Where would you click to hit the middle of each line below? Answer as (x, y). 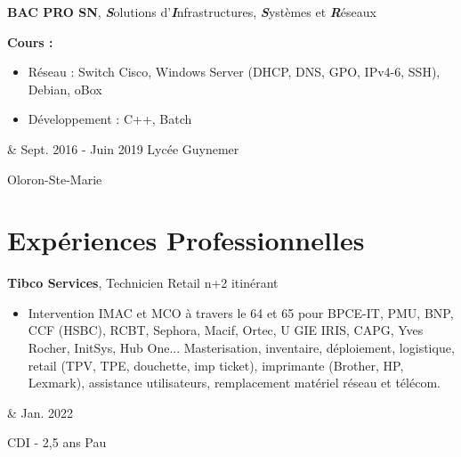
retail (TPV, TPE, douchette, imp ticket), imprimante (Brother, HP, (216, 365)
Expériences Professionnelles (186, 240)
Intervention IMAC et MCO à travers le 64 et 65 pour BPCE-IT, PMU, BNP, (241, 312)
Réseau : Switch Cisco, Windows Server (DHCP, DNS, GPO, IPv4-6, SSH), (234, 72)
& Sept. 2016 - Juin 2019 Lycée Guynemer (123, 148)
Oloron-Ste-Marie (55, 179)
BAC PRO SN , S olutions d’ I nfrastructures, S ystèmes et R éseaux (192, 12)
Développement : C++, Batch (110, 119)
